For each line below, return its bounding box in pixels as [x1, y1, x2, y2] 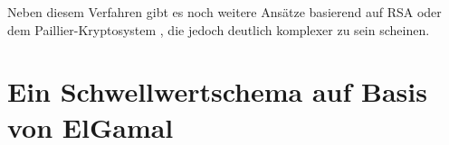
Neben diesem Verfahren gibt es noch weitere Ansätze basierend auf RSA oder [7, 3, 442, 21]
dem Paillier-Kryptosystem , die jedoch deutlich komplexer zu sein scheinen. [7, 20, 430, 39]
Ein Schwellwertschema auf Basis [7, 73, 427, 110]
